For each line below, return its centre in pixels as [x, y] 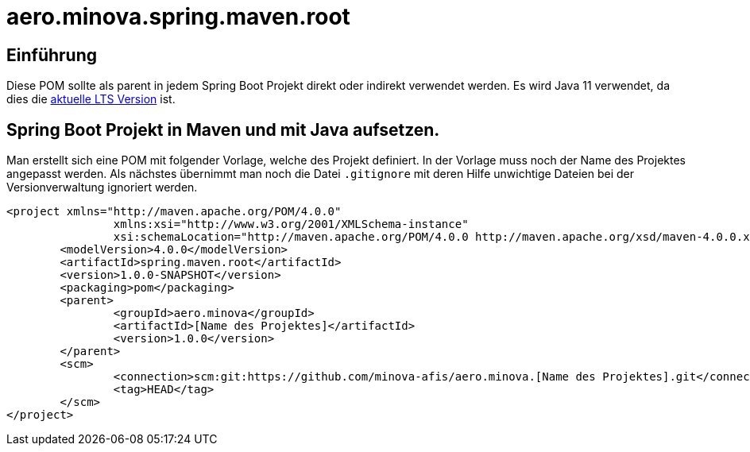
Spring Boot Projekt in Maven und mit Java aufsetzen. [223, 129]
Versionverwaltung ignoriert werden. [102, 187]
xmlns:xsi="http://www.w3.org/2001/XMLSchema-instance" [291, 224]
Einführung [52, 55]
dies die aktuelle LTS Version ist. [91, 99]
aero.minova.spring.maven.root [178, 17]
